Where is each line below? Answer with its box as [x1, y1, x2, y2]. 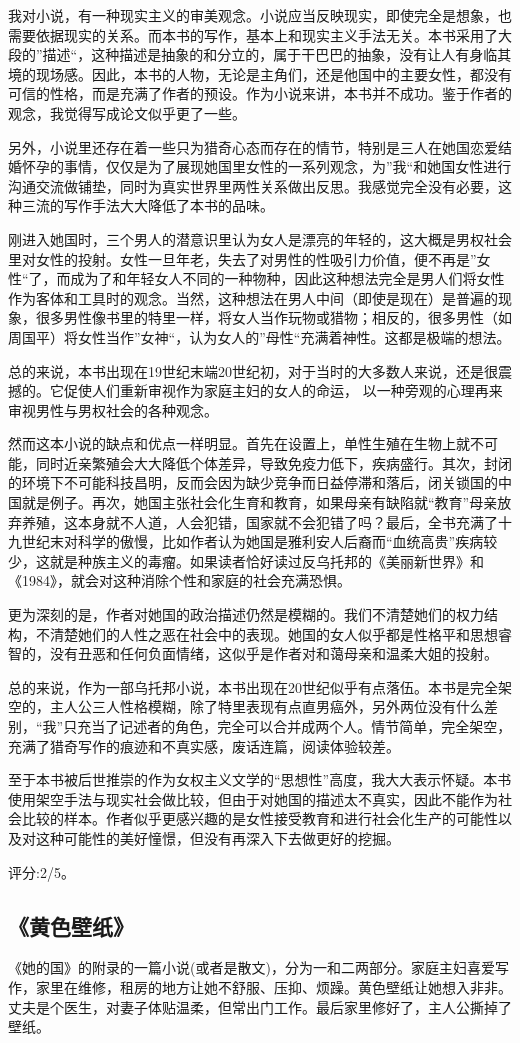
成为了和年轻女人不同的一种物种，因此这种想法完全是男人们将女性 [70, 268, 505, 289]
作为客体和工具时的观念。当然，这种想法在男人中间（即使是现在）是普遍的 [8, 287, 498, 308]
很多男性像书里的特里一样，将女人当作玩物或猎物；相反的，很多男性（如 [35, 307, 512, 328]
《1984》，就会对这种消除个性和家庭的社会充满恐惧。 [8, 570, 351, 591]
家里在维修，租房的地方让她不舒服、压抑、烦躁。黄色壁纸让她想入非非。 [35, 976, 512, 997]
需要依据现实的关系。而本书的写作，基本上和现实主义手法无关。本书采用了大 [8, 24, 512, 45]
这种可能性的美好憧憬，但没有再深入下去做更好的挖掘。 [35, 827, 400, 848]
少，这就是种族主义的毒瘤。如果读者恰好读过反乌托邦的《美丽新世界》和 [8, 550, 484, 571]
